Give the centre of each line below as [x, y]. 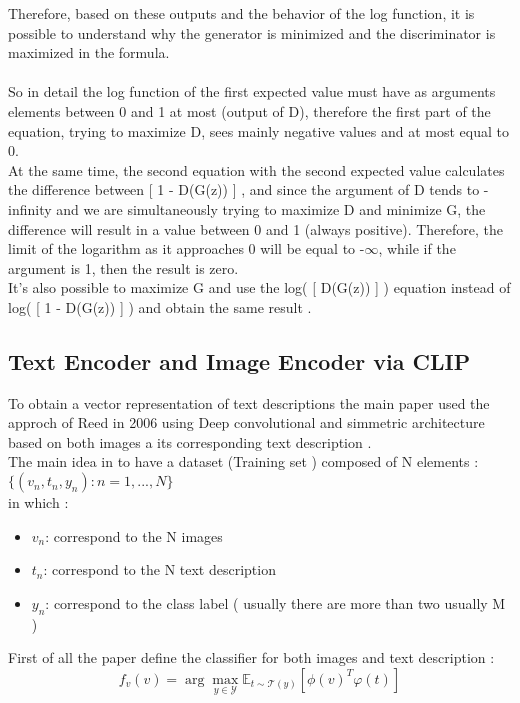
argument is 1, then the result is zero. [123, 267]
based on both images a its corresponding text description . [190, 441]
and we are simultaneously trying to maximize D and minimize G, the [271, 208]
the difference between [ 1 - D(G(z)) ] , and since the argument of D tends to [244, 189]
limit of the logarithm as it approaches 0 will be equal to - [186, 248]
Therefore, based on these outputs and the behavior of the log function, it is [241, 13]
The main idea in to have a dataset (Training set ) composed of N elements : [243, 461]
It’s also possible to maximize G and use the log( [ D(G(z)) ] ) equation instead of [259, 287]
